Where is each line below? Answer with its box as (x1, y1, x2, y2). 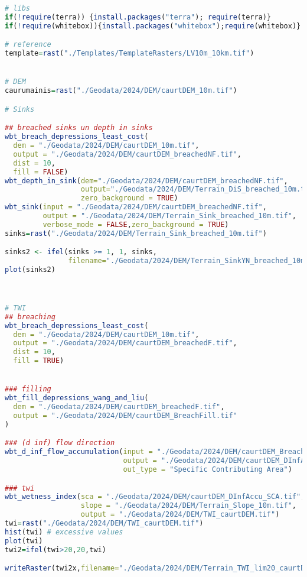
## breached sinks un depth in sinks (5, 124, 153, 132)
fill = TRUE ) (13, 356, 64, 365)
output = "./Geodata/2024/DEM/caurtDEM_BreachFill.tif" (13, 411, 237, 420)
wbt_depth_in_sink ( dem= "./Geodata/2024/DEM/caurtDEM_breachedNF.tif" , (5, 176, 288, 185)
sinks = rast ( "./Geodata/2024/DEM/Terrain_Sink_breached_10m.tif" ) (5, 229, 267, 238)
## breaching (5, 312, 55, 321)
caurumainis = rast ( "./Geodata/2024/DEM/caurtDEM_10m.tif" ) (5, 86, 237, 95)
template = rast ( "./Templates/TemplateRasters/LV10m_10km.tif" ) (5, 49, 254, 58)
